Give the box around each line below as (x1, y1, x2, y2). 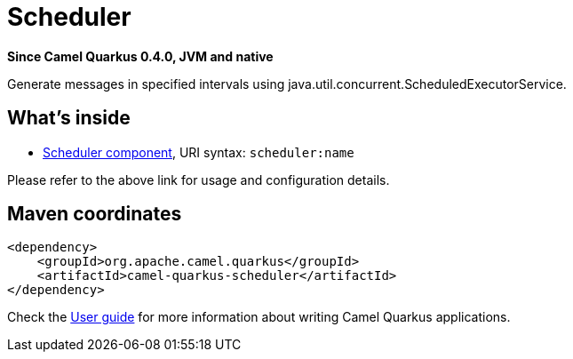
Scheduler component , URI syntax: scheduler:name (43, 144, 354, 160)
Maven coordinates (7, 203, 182, 226)
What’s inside (7, 107, 131, 130)
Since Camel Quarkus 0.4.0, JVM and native (7, 48, 274, 64)
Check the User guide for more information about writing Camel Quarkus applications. (7, 309, 511, 325)
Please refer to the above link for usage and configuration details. (7, 172, 390, 187)
